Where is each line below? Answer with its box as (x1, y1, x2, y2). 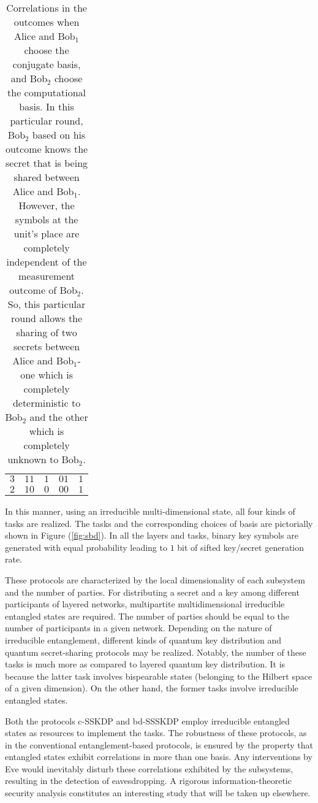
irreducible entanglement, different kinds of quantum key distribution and (5, 633, 282, 646)
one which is (20, 367, 73, 382)
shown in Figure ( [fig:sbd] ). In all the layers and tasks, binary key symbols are (5, 529, 298, 542)
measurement (18, 269, 75, 283)
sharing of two (16, 325, 77, 339)
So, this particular (7, 297, 86, 311)
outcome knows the (5, 142, 88, 156)
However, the (18, 198, 75, 212)
